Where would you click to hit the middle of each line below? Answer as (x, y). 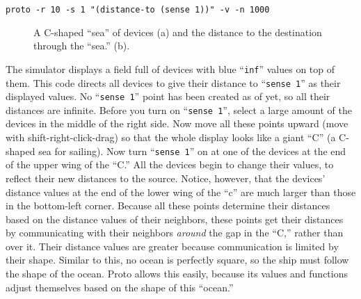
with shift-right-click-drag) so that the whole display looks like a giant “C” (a (171, 137)
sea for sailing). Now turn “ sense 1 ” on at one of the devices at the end (192, 151)
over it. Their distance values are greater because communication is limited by (172, 246)
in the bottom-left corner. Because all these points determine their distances (168, 205)
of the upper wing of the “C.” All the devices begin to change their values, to (170, 164)
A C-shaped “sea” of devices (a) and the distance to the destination (178, 32)
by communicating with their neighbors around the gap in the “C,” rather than (175, 233)
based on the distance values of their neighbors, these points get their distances (175, 219)
